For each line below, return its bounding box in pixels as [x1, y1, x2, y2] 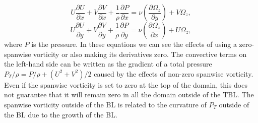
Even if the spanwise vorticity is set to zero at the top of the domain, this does [4, 79, 247, 90]
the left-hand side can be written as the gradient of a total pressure [4, 58, 212, 69]
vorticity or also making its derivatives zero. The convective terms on [33, 48, 247, 59]
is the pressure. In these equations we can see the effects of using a [31, 39, 237, 49]
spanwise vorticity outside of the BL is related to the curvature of [4, 99, 207, 109]
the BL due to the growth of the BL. [4, 109, 117, 119]
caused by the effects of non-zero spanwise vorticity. [94, 68, 253, 79]
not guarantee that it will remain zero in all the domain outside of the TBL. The [4, 89, 254, 100]
